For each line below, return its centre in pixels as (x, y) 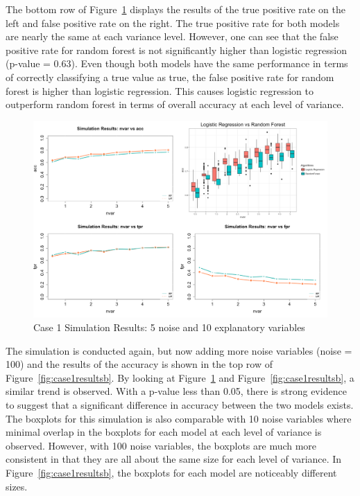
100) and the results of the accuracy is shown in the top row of (139, 364)
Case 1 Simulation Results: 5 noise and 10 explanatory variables (169, 327)
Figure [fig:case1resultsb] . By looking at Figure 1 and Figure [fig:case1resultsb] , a (180, 377)
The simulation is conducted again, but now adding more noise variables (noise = (179, 350)
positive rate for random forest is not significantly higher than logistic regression (176, 50)
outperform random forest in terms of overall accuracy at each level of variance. (175, 104)
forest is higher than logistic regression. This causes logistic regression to (160, 90)
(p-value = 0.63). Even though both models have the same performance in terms (177, 63)
